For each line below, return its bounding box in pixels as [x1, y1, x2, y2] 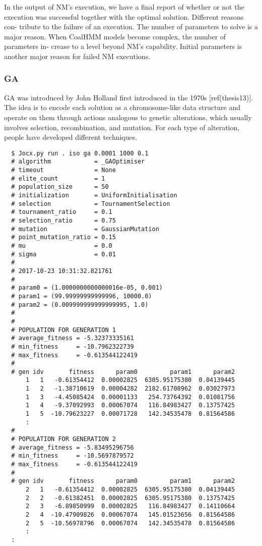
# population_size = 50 [11, 183, 109, 191]
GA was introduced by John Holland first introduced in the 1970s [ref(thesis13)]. [4, 92, 253, 102]
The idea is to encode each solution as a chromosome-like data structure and [4, 102, 241, 113]
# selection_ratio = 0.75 [11, 217, 116, 224]
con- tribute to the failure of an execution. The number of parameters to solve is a [4, 21, 258, 32]
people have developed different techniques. [4, 132, 138, 142]
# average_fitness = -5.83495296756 [11, 444, 134, 451]
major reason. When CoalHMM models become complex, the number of [4, 31, 226, 41]
